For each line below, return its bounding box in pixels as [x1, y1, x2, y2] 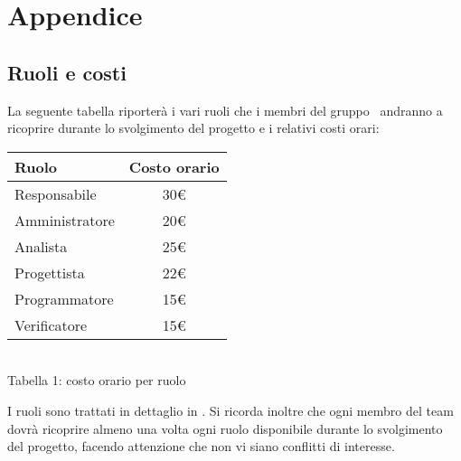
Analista [14, 235, 68, 257]
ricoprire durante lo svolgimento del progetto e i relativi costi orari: [7, 118, 380, 137]
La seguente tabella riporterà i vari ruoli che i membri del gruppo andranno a [7, 100, 443, 119]
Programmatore [14, 287, 114, 309]
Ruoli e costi [7, 58, 127, 86]
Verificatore [14, 314, 88, 335]
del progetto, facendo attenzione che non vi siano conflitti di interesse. [7, 437, 395, 456]
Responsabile [14, 183, 97, 204]
